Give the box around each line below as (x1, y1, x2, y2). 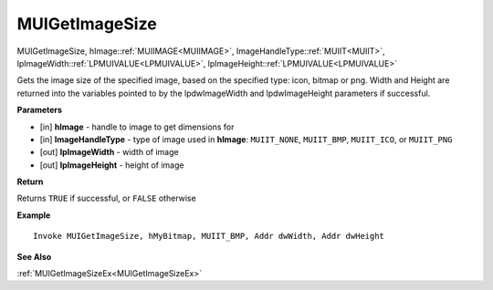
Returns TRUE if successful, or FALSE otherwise (16, 192, 196, 204)
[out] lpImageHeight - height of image (39, 160, 184, 171)
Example (16, 210, 51, 221)
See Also (16, 251, 52, 262)
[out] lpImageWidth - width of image (39, 147, 179, 158)
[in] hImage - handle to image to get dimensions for (39, 121, 235, 132)
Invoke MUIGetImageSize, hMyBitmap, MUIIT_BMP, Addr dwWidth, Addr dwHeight (33, 231, 385, 242)
